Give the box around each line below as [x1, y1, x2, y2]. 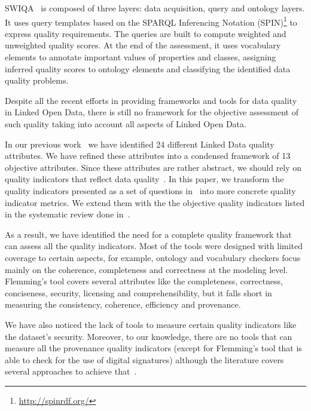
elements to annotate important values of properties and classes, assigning [5, 51, 276, 63]
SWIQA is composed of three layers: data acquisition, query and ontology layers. [5, 2, 305, 14]
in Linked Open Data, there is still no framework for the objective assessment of [5, 106, 298, 118]
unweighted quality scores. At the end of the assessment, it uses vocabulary [5, 39, 281, 51]
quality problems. [5, 74, 69, 87]
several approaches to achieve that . [5, 365, 137, 378]
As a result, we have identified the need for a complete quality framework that [5, 228, 292, 240]
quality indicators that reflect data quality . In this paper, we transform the [5, 173, 284, 185]
